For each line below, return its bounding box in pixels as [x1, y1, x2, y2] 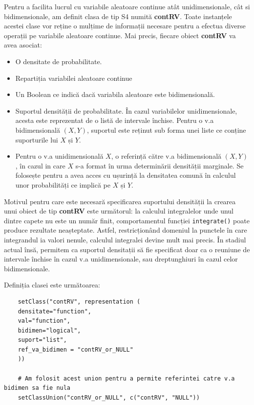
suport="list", [18, 336, 67, 344]
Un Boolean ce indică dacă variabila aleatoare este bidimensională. [15, 89, 215, 99]
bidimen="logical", [18, 327, 81, 334]
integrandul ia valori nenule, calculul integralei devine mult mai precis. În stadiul [4, 234, 246, 244]
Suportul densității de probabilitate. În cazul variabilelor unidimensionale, [15, 105, 237, 116]
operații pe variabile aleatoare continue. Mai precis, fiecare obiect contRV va [4, 30, 236, 40]
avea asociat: [4, 40, 42, 50]
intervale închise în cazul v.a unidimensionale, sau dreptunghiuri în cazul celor [4, 254, 238, 264]
